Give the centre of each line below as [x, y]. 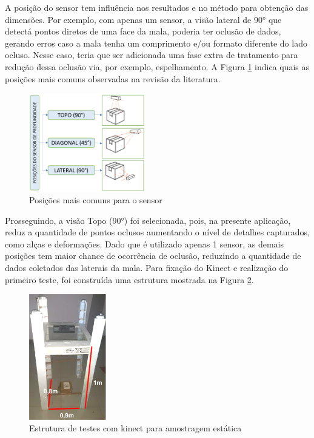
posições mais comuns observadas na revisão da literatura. [113, 78]
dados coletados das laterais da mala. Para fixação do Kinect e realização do [147, 268]
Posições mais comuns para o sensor [96, 200]
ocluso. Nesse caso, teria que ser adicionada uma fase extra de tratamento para [152, 55]
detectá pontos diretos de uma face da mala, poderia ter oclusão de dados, [143, 31]
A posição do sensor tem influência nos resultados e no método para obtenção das [157, 7]
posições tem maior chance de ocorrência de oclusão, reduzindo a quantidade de [153, 256]
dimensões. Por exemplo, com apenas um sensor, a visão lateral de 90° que [143, 19]
